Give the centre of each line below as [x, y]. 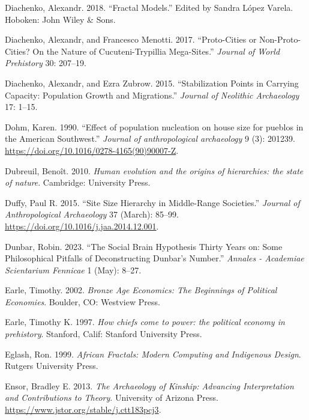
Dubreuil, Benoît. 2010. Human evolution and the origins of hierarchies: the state [154, 170]
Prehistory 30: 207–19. [46, 63]
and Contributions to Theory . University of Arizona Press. [112, 397]
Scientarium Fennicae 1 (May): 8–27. [73, 269]
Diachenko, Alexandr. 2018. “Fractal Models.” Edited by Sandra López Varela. [149, 7]
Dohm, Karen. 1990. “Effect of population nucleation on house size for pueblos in [154, 126]
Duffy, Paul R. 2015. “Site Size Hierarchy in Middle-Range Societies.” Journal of [152, 202]
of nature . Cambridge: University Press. [78, 182]
